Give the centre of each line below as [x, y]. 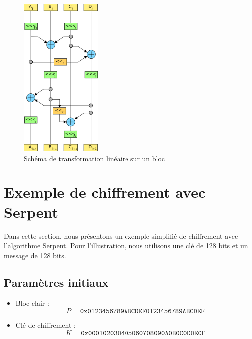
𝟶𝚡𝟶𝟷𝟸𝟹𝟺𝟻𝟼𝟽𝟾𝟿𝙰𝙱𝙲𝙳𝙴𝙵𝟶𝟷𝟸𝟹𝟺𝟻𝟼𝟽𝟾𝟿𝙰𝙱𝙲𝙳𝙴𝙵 [142, 311]
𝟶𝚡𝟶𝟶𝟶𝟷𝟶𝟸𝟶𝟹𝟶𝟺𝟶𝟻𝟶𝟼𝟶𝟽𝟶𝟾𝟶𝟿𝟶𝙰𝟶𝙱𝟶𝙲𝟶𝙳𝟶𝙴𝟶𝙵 [143, 333]
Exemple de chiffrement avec [105, 192]
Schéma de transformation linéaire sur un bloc [95, 158]
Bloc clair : [32, 303]
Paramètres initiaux [56, 282]
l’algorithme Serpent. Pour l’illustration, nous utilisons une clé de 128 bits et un [126, 246]
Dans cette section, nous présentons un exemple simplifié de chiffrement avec [121, 236]
